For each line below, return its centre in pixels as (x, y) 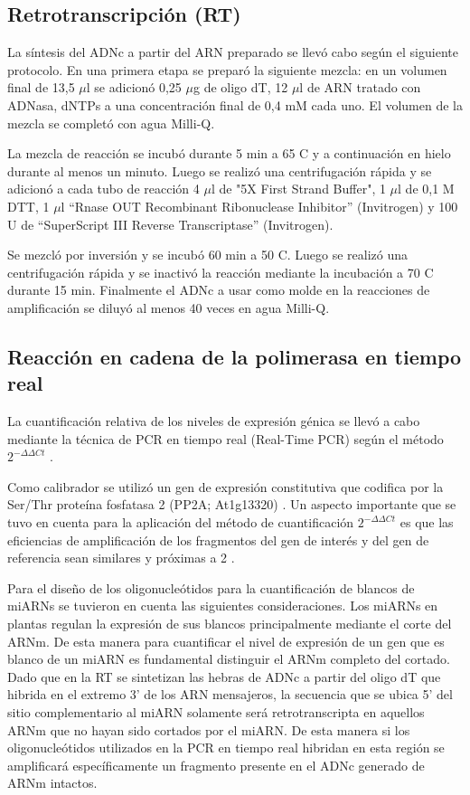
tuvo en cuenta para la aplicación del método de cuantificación (181, 522)
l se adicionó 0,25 (134, 87)
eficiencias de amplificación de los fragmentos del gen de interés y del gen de (218, 539)
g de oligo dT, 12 (240, 87)
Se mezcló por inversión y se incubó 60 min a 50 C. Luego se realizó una (208, 255)
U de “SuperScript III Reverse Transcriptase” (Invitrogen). (170, 224)
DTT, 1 (28, 206)
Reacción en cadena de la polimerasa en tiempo (235, 356)
